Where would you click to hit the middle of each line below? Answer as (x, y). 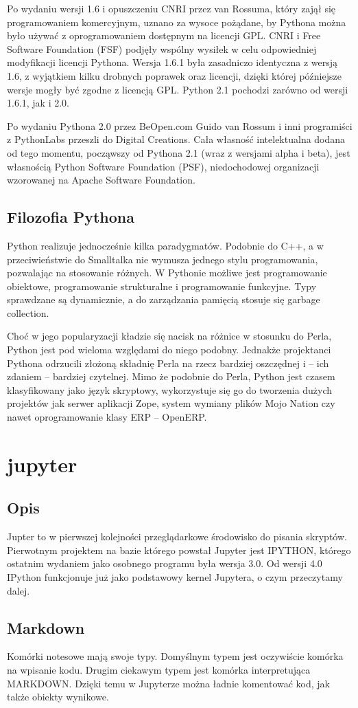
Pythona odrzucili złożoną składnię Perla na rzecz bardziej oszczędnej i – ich (168, 363)
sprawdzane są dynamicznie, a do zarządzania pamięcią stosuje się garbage (164, 299)
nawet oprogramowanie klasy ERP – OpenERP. (107, 417)
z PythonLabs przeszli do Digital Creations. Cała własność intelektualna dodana (176, 139)
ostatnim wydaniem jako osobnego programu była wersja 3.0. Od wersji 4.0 (165, 563)
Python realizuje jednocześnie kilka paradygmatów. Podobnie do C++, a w (165, 245)
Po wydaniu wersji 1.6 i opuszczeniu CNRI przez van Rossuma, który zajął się (171, 8)
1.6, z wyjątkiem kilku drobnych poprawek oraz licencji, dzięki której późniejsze (174, 75)
